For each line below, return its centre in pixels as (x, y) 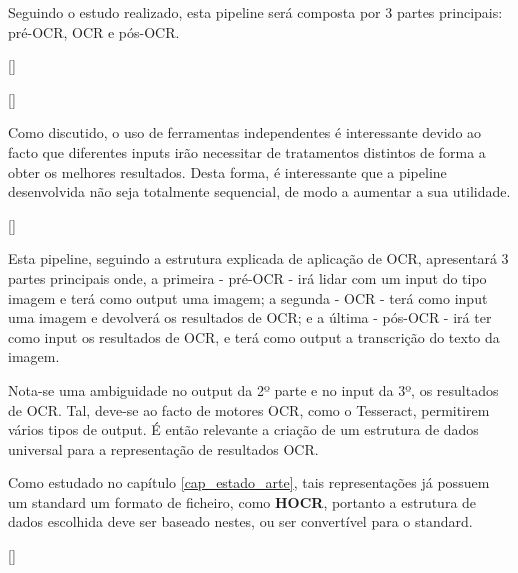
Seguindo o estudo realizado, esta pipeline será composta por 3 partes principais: (255, 12)
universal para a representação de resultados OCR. (163, 448)
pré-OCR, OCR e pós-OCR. (94, 31)
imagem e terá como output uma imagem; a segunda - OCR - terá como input (248, 297)
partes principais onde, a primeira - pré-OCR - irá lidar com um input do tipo (247, 277)
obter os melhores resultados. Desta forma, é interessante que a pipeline (227, 171)
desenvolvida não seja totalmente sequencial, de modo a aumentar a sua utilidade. (259, 191)
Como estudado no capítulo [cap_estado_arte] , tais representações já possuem (249, 482)
